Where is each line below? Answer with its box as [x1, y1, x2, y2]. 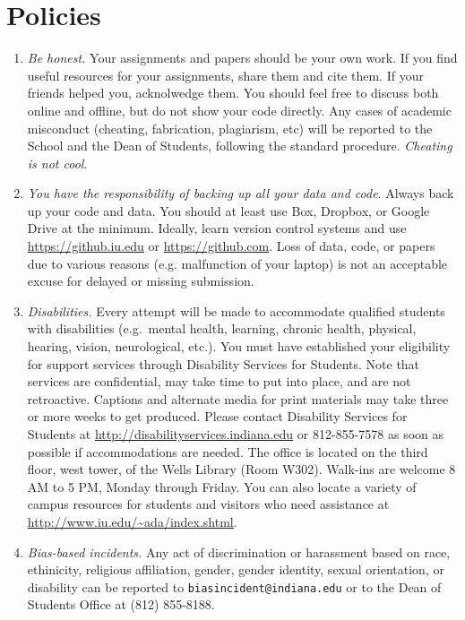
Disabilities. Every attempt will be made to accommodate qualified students [27, 301, 445, 320]
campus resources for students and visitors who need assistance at [27, 495, 390, 513]
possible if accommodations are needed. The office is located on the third [27, 442, 428, 461]
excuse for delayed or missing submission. [27, 271, 254, 290]
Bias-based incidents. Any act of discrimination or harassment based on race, [27, 542, 451, 561]
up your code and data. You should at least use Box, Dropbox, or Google [27, 201, 430, 220]
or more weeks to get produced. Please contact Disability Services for [27, 407, 408, 426]
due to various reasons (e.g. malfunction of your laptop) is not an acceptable [27, 254, 448, 272]
